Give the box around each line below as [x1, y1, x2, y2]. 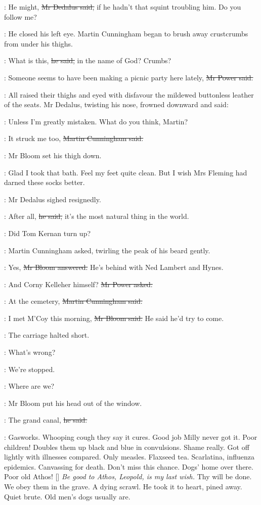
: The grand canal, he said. [4, 415, 88, 425]
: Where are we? [4, 381, 55, 391]
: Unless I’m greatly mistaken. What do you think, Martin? [4, 116, 188, 126]
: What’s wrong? [4, 347, 56, 357]
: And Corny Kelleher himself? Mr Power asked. [4, 279, 153, 289]
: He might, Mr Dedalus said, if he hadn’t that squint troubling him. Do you [4, 2, 241, 12]
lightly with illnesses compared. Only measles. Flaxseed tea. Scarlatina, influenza [4, 451, 255, 462]
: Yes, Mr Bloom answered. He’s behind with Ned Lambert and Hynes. [4, 262, 224, 272]
